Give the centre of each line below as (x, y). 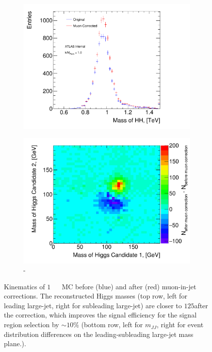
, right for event (180, 325)
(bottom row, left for (112, 325)
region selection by (32, 325)
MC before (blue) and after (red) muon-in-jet (129, 286)
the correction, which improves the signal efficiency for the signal (100, 315)
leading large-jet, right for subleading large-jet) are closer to (93, 305)
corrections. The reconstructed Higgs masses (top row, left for (96, 296)
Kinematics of (24, 286)
